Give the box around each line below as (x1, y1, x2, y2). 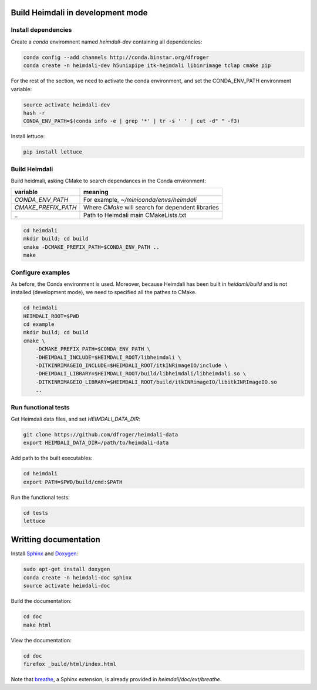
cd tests (23, 509, 49, 516)
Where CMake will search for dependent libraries (83, 204, 220, 212)
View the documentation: (11, 636, 72, 644)
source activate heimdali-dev (23, 101, 110, 108)
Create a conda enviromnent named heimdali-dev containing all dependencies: (11, 38, 203, 45)
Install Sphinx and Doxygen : (11, 550, 79, 557)
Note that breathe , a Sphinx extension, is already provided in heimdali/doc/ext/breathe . (11, 675, 222, 682)
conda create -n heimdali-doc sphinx (23, 574, 132, 581)
